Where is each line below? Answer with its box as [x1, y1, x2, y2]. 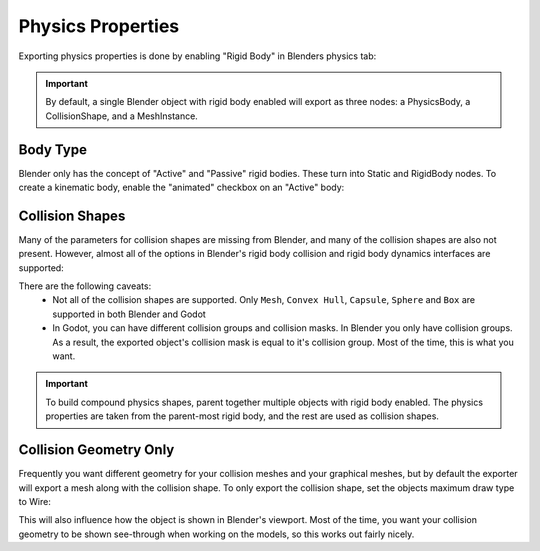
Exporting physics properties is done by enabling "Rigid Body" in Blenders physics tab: [18, 50, 377, 62]
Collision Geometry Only [18, 441, 175, 459]
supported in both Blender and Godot [52, 308, 207, 320]
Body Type [18, 141, 87, 158]
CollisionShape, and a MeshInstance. [45, 110, 199, 122]
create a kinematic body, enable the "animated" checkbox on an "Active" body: [18, 181, 345, 194]
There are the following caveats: [18, 280, 152, 292]
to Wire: [18, 495, 52, 507]
